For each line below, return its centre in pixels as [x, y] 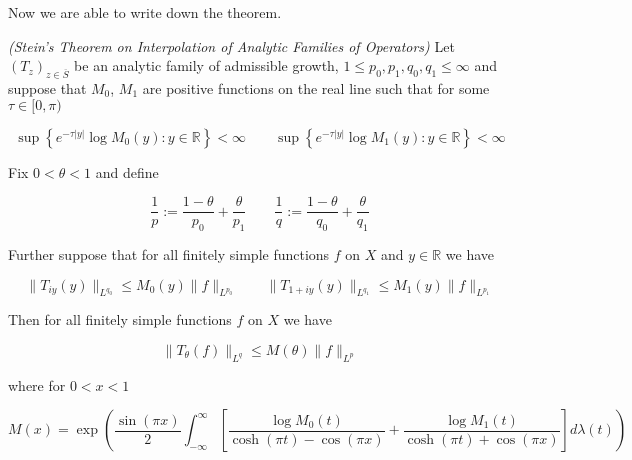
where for [37, 384]
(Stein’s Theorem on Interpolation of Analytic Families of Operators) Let [231, 45]
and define [127, 171]
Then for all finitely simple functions [120, 319]
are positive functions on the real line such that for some [316, 87]
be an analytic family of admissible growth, [206, 65]
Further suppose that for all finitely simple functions [169, 254]
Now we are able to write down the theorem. [145, 12]
